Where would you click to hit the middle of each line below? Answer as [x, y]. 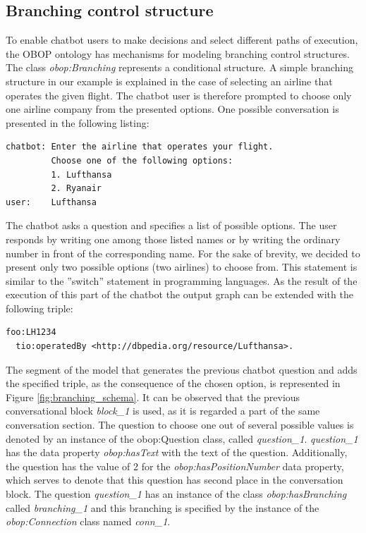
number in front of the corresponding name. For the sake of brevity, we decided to [183, 253]
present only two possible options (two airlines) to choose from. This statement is [182, 267]
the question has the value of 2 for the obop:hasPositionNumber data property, [175, 466]
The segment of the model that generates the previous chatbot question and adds [182, 369]
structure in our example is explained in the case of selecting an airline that [169, 81]
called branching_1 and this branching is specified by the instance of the [163, 507]
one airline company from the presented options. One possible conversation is [172, 109]
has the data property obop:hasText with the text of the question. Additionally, [177, 452]
